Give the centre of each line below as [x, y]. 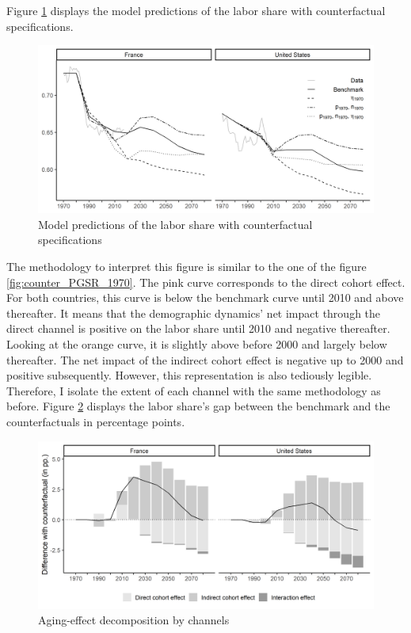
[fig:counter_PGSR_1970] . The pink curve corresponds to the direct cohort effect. [206, 282]
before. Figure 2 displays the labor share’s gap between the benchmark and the [198, 406]
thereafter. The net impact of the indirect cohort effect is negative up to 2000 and [205, 359]
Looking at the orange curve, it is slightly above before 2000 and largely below [197, 343]
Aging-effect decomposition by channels [134, 620]
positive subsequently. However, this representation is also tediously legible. [189, 375]
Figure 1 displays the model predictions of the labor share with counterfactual [196, 10]
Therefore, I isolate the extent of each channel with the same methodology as [194, 390]
